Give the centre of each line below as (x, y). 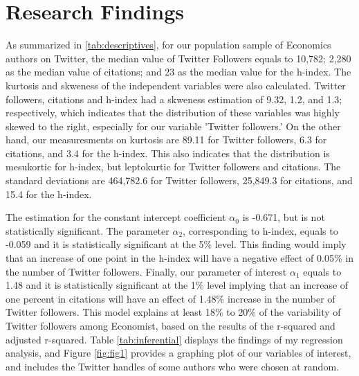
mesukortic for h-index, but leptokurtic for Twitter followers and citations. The (173, 167)
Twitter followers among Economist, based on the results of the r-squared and (171, 325)
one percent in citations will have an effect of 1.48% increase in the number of (171, 298)
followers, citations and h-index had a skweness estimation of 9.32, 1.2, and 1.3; (174, 99)
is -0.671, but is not (284, 217)
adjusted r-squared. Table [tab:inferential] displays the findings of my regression (174, 339)
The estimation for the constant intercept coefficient (116, 217)
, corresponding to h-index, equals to (260, 230)
